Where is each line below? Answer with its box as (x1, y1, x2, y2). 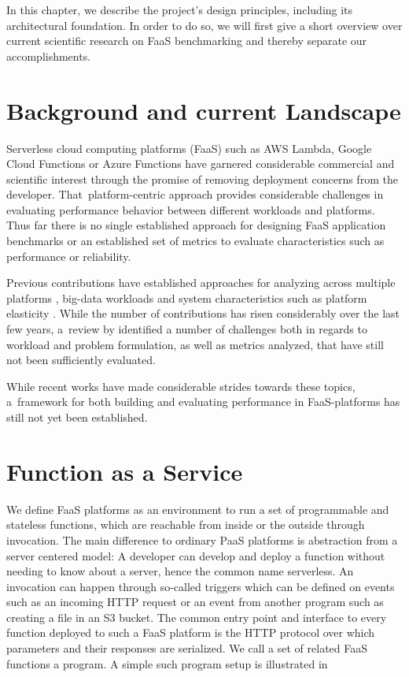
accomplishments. (6, 47, 91, 64)
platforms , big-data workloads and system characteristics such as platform (6, 289, 367, 306)
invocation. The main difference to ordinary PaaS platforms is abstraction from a (6, 531, 398, 548)
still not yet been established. (6, 409, 148, 425)
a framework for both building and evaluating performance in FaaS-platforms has (6, 393, 400, 410)
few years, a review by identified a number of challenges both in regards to (6, 321, 367, 337)
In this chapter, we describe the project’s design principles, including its (6, 2, 353, 17)
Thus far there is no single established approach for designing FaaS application (6, 217, 386, 233)
